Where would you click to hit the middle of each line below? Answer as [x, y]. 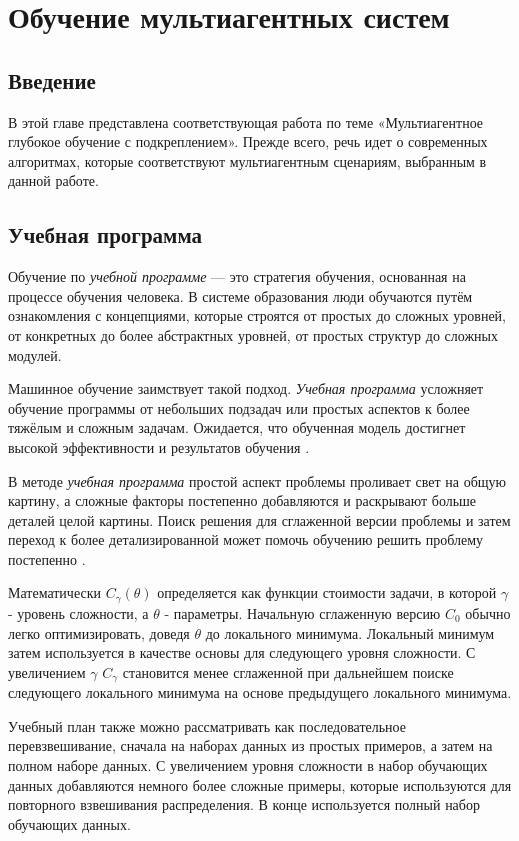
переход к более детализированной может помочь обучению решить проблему [246, 539]
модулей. [35, 354]
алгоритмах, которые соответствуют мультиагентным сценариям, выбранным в [247, 160]
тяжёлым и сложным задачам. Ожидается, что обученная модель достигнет [237, 427]
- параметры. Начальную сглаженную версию [302, 612]
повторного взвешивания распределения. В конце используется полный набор [244, 804]
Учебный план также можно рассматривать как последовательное [207, 725]
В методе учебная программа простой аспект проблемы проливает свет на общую [257, 480]
